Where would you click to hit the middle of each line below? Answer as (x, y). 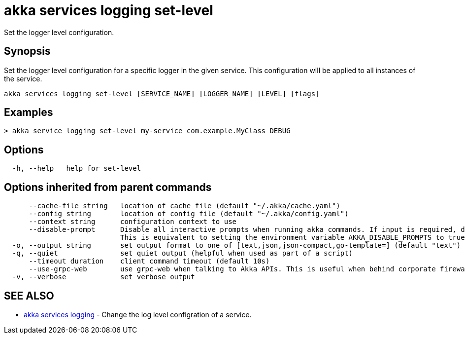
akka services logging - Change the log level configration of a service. (138, 314)
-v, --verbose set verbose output (103, 277)
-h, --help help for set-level (77, 169)
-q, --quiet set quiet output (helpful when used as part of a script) (183, 253)
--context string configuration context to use (133, 222)
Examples (29, 113)
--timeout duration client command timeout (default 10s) (149, 261)
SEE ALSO (29, 296)
